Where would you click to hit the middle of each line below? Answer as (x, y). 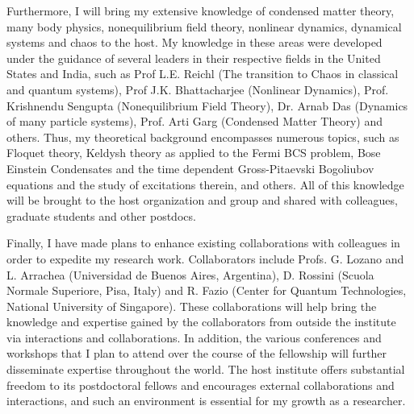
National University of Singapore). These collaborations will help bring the (192, 306)
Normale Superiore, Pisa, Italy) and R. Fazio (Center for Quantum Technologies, (207, 290)
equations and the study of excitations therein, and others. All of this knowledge (205, 184)
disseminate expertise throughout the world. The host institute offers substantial (206, 369)
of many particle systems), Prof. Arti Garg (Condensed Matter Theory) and (194, 121)
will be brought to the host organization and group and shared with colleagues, (202, 200)
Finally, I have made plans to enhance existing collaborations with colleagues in (203, 243)
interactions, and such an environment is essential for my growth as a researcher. (206, 401)
